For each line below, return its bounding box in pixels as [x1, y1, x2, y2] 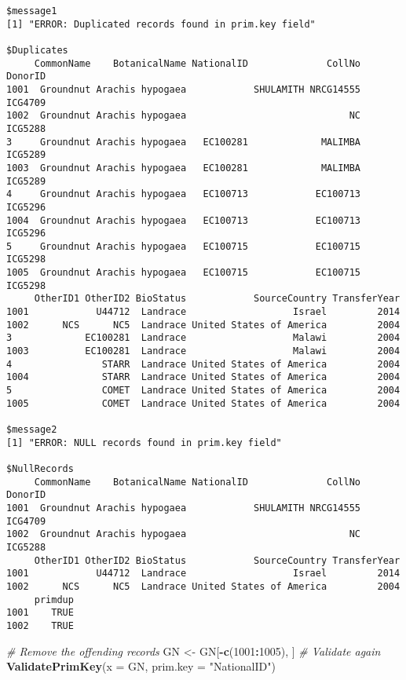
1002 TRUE [6, 620, 74, 631]
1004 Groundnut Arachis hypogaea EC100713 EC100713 [6, 214, 361, 226]
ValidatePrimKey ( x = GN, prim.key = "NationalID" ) [6, 658, 276, 675]
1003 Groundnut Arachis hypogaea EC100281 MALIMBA [6, 162, 361, 174]
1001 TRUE [6, 607, 74, 619]
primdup [34, 594, 74, 605]
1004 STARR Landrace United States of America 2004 [6, 371, 401, 383]
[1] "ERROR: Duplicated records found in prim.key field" [6, 18, 316, 30]
